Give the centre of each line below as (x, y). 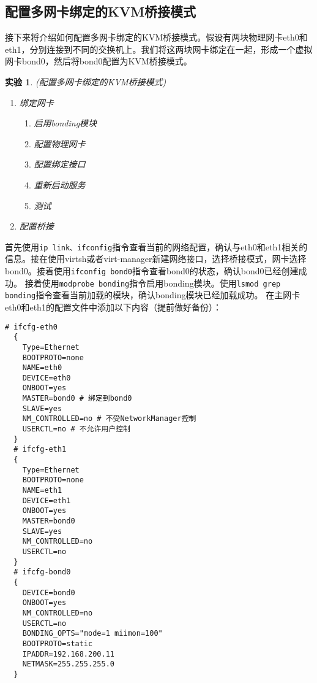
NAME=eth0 (42, 368)
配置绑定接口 (60, 164)
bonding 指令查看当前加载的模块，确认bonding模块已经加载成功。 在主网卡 (153, 295)
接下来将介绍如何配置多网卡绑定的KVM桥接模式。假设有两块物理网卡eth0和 (156, 37)
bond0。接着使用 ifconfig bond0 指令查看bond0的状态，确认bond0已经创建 (152, 270)
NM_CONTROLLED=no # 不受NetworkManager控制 (109, 419)
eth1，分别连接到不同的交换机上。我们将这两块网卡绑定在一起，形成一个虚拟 (159, 49)
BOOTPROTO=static (58, 643)
